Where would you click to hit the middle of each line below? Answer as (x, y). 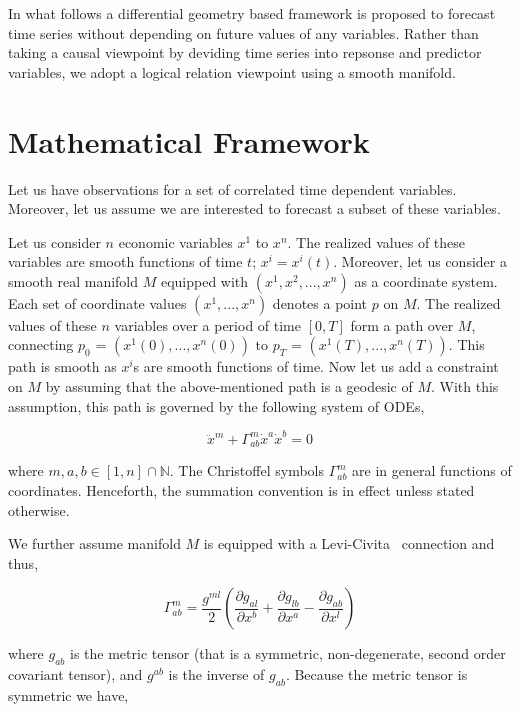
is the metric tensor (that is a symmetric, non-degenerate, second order (288, 653)
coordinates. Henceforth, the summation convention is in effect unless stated (241, 490)
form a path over (402, 324)
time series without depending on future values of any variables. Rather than (243, 32)
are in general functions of (432, 470)
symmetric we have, (68, 694)
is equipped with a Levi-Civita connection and (349, 543)
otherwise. (39, 509)
